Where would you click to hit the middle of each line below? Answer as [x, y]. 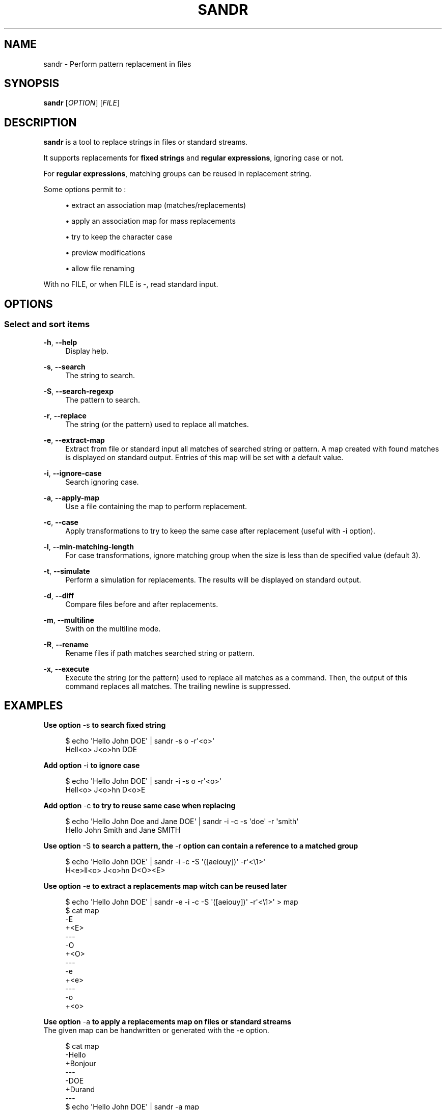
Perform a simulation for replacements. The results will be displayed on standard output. [213, 579]
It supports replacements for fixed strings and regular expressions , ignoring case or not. [193, 158]
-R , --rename [66, 644]
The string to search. [100, 375]
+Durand [80, 1090]
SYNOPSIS [32, 84]
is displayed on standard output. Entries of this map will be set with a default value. [204, 457]
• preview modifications [105, 253]
